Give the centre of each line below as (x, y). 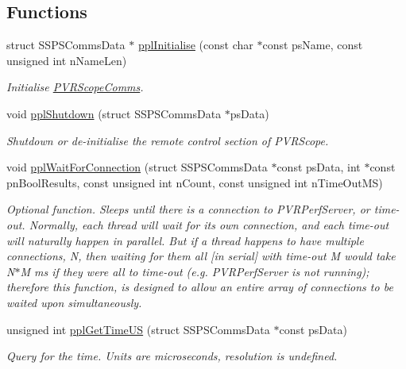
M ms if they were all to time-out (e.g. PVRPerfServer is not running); (195, 271)
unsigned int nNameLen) (67, 60)
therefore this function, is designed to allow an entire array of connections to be (200, 287)
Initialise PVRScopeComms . (75, 87)
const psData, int (319, 167)
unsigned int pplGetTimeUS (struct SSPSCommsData (138, 329)
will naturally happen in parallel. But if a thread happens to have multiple (185, 240)
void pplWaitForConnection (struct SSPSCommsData (137, 167)
